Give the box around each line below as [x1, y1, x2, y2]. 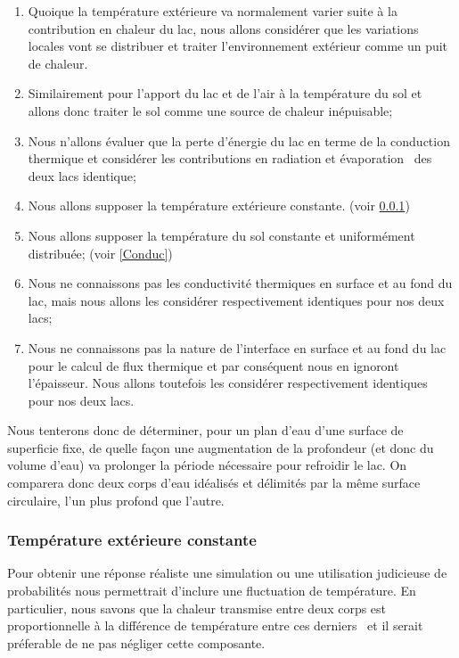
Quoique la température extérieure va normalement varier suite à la [28, 2, 398, 20]
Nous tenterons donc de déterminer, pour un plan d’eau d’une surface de [7, 421, 404, 440]
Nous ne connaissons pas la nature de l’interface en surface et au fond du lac [28, 338, 447, 357]
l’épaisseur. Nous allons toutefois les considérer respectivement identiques [28, 374, 428, 392]
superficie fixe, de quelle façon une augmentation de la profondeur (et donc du [7, 438, 434, 456]
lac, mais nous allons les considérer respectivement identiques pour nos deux [28, 291, 445, 309]
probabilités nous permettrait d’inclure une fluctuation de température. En [7, 581, 416, 600]
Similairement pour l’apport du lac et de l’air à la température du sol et [28, 84, 422, 103]
